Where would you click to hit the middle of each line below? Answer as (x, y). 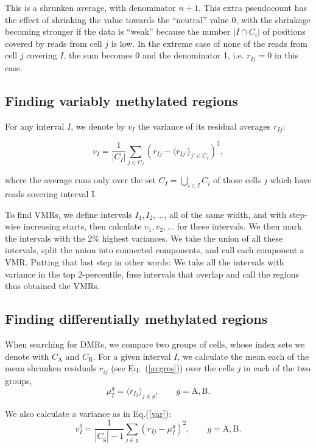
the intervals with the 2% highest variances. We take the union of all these (144, 238)
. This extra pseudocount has (252, 7)
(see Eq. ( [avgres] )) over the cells (173, 368)
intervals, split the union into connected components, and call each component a (155, 250)
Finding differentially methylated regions (136, 319)
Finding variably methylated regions (121, 100)
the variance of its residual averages (204, 126)
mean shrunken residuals (51, 368)
